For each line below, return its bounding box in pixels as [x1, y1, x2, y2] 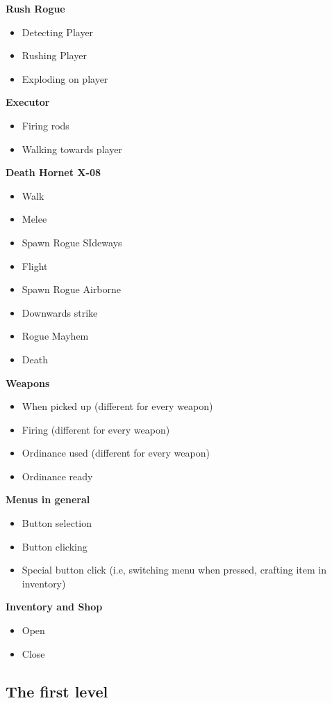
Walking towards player [22, 141, 122, 156]
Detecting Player [22, 24, 94, 39]
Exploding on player [22, 71, 108, 86]
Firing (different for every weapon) [22, 422, 170, 436]
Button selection [22, 516, 92, 530]
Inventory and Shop [6, 599, 103, 614]
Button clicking [22, 539, 88, 553]
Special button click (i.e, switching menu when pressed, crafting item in [22, 562, 326, 577]
